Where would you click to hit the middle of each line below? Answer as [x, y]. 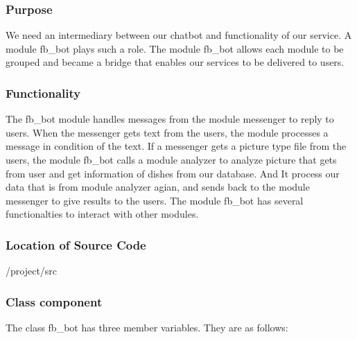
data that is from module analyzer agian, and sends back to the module [158, 187]
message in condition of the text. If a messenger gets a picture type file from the [176, 146]
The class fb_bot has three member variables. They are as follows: [147, 327]
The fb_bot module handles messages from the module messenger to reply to [170, 119]
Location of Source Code [76, 244]
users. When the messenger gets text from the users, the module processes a [167, 132]
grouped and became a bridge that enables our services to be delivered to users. [175, 62]
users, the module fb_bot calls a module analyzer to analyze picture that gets [171, 159]
